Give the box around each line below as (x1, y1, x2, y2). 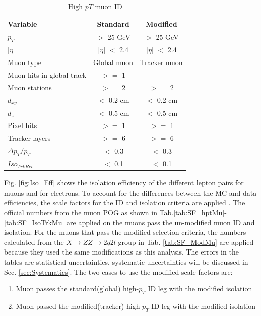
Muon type (8, 57, 41, 68)
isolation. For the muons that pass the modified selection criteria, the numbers (4, 227, 246, 237)
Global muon (93, 57, 134, 68)
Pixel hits (8, 120, 37, 131)
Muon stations (8, 82, 52, 93)
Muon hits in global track (8, 70, 87, 80)
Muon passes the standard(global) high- (16, 283, 139, 294)
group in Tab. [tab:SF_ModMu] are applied (118, 236, 254, 247)
